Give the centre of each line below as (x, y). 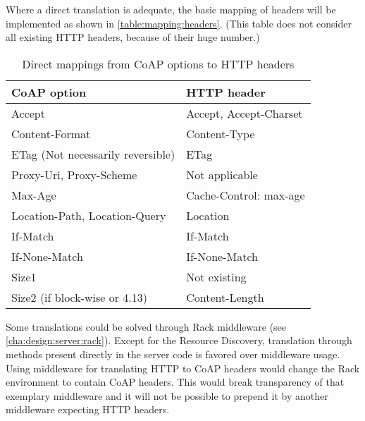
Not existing (216, 276)
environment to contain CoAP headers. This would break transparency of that (175, 382)
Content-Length (225, 297)
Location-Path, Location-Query (89, 215)
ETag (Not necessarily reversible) (93, 154)
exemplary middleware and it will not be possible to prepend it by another (167, 395)
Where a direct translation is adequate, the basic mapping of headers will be (171, 9)
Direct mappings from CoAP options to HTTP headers (158, 63)
